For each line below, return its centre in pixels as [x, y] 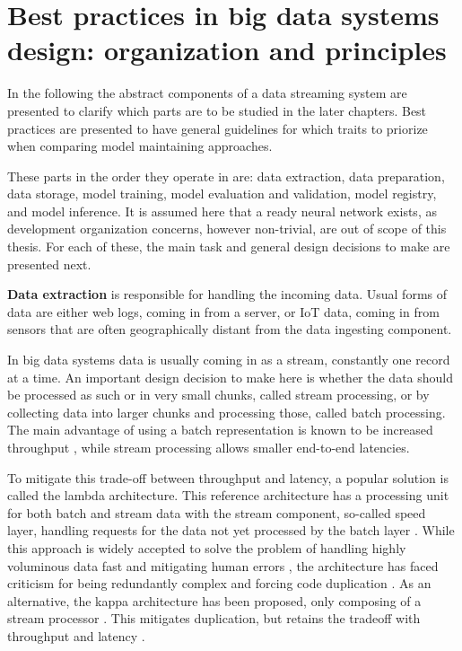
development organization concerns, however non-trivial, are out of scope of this [227, 229]
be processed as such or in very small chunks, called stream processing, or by [218, 395]
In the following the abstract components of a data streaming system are [207, 93]
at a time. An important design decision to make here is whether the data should [231, 377]
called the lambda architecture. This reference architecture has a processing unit [228, 495]
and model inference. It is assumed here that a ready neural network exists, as [222, 211]
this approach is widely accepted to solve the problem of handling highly [207, 547]
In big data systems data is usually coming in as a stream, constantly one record [229, 360]
